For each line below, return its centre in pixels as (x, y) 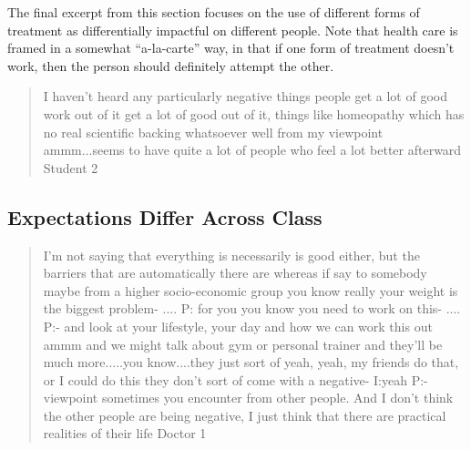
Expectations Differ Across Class (165, 216)
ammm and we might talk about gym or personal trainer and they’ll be (243, 344)
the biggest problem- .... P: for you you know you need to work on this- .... (252, 308)
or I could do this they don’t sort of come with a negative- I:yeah (225, 379)
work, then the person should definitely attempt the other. (171, 65)
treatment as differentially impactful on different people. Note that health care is (233, 30)
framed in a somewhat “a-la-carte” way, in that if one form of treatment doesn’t (231, 48)
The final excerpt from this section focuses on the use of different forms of (214, 12)
